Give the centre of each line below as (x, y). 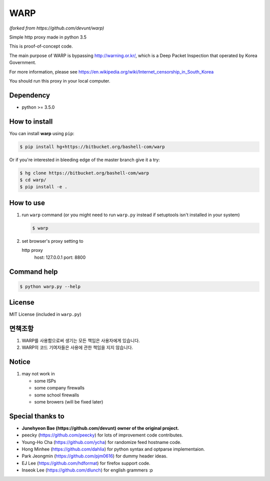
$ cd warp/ (33, 180)
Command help (33, 272)
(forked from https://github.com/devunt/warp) (57, 28)
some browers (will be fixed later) (69, 402)
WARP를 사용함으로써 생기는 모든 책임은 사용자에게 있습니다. (81, 341)
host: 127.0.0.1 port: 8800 (60, 257)
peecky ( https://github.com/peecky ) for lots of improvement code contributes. (102, 435)
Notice (20, 362)
